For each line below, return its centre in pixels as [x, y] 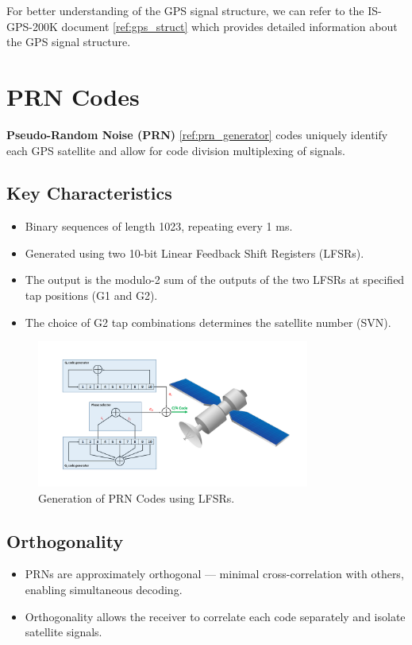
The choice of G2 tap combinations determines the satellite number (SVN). [208, 322]
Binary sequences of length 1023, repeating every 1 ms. [159, 226]
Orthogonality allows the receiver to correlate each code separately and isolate [215, 616]
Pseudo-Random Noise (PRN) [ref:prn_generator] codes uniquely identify [197, 134]
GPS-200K [32, 26]
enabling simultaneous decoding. [104, 590]
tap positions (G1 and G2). [91, 295]
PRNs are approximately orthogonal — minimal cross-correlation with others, [214, 574]
